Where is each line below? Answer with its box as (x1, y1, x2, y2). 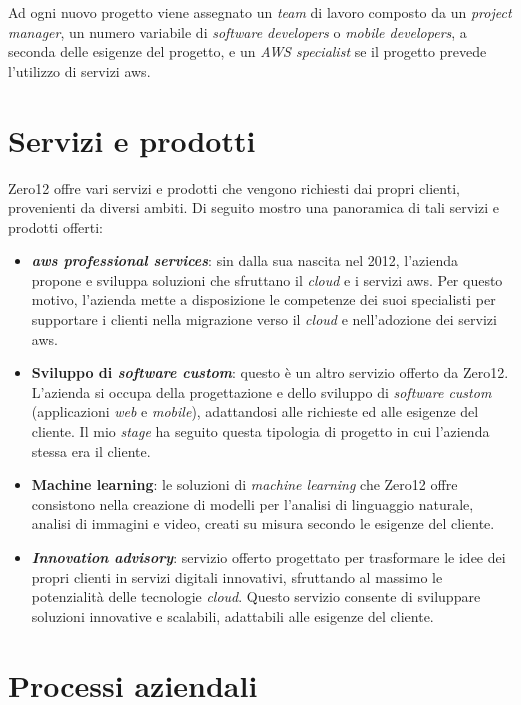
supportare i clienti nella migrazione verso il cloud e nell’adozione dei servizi (31, 309, 497, 330)
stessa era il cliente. (31, 440, 151, 461)
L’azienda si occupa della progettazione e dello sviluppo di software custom (31, 381, 492, 402)
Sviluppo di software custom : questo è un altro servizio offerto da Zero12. (31, 362, 509, 383)
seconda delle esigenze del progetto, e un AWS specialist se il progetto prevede (8, 41, 487, 62)
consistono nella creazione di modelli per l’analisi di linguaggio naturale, (31, 493, 474, 514)
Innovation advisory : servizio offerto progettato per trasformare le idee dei (31, 547, 506, 567)
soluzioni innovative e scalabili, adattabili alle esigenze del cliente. (31, 605, 434, 626)
